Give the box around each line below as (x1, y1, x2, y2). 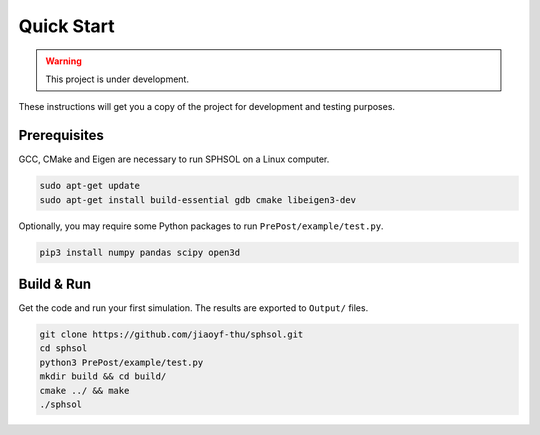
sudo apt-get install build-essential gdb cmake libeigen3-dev (39, 194, 357, 205)
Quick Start (18, 15, 115, 37)
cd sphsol (39, 343, 88, 354)
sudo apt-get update (39, 180, 140, 192)
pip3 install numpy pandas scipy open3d (39, 246, 240, 258)
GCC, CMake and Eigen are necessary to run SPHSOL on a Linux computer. (18, 153, 330, 165)
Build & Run (18, 275, 92, 292)
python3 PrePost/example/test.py (39, 356, 204, 368)
